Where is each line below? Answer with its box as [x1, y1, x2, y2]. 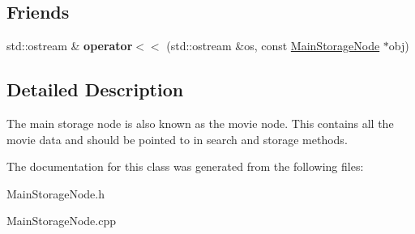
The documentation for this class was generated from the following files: [6, 158, 364, 175]
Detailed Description [6, 77, 184, 102]
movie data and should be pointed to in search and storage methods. [6, 130, 348, 147]
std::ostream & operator [6, 37, 133, 54]
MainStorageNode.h [6, 185, 105, 202]
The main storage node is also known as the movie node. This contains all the [6, 115, 394, 131]
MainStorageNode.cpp [6, 212, 117, 229]
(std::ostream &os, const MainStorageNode [166, 37, 380, 54]
